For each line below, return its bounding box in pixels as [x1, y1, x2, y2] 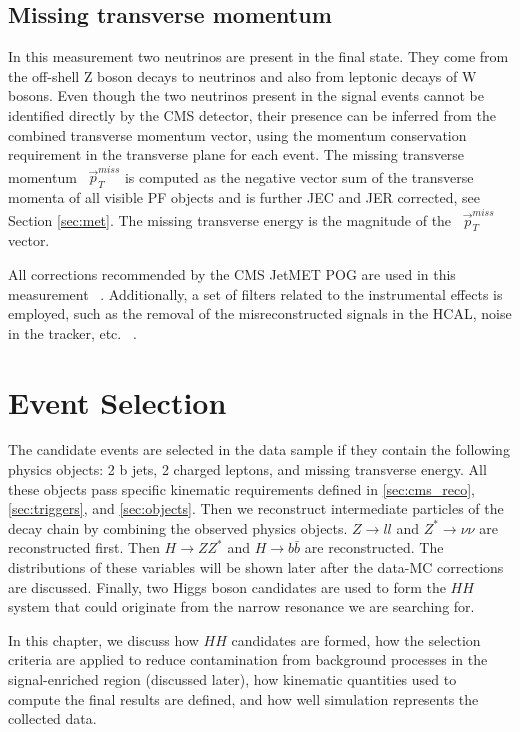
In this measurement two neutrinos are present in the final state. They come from [8, 46, 509, 67]
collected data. [8, 708, 97, 729]
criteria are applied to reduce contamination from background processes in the [8, 649, 488, 670]
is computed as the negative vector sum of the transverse [124, 166, 474, 187]
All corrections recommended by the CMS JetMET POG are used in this [8, 263, 456, 284]
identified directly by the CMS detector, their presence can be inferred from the [8, 104, 497, 125]
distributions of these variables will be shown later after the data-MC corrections [8, 557, 504, 578]
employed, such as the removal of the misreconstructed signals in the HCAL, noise [8, 303, 512, 324]
